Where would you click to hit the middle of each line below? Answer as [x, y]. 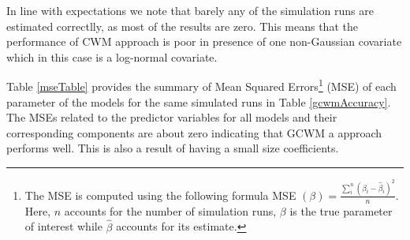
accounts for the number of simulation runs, [170, 210]
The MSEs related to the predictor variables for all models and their [172, 117]
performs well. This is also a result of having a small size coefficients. [173, 148]
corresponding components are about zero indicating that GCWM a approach [194, 132]
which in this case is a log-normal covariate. [112, 56]
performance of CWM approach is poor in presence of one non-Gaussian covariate [204, 41]
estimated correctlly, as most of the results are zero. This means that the [182, 26]
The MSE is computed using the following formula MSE [160, 195]
